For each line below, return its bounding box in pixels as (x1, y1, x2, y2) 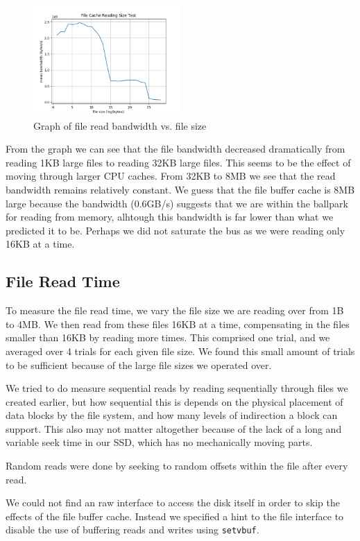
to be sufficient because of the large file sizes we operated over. (6, 357, 272, 372)
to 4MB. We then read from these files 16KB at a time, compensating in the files (6, 316, 350, 331)
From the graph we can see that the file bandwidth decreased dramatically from (6, 141, 345, 156)
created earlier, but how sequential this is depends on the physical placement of (6, 394, 343, 409)
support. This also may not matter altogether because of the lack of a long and (6, 421, 342, 436)
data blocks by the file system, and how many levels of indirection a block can (6, 408, 338, 422)
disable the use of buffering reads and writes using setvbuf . (6, 522, 259, 537)
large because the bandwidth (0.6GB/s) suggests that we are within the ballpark (6, 196, 348, 210)
